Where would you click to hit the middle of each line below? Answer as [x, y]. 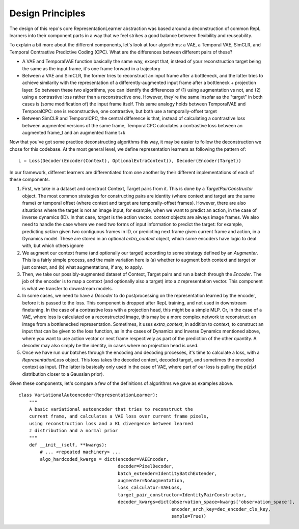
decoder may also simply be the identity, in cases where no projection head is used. [110, 345]
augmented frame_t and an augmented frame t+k [74, 133]
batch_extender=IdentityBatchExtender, [167, 473]
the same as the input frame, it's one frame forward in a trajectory [91, 68]
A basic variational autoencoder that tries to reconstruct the [111, 409]
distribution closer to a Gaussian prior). [63, 374]
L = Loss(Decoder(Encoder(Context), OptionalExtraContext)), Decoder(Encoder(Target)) [130, 161]
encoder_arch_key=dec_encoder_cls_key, [221, 509]
